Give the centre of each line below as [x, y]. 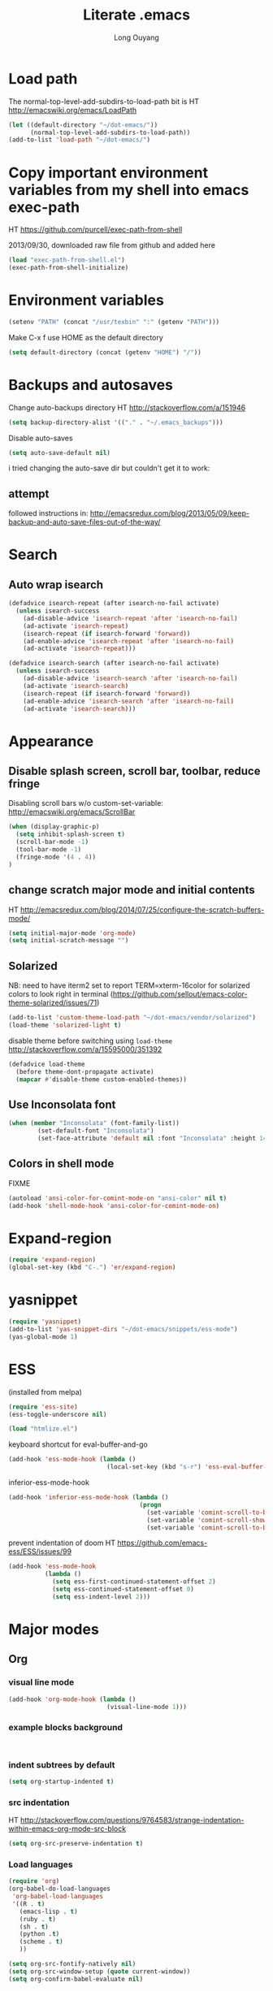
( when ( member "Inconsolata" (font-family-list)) [94, 1123]
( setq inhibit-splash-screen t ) [71, 834]
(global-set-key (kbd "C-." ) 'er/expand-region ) [92, 1268]
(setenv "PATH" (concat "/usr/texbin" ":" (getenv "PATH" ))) [114, 322]
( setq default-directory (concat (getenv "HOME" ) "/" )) [105, 352]
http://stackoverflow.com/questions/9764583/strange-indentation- [132, 1820]
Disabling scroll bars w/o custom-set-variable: [86, 803]
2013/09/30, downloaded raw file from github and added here [112, 245]
